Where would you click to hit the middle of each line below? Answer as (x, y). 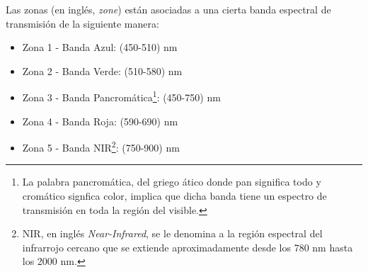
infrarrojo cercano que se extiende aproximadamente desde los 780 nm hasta (188, 247)
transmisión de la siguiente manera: (82, 23)
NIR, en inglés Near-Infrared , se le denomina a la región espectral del (172, 233)
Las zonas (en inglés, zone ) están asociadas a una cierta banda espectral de (168, 9)
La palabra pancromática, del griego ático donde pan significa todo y (172, 182)
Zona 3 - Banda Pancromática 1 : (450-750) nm (121, 96)
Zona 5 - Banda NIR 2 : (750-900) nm (101, 146)
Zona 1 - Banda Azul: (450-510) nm (100, 47)
